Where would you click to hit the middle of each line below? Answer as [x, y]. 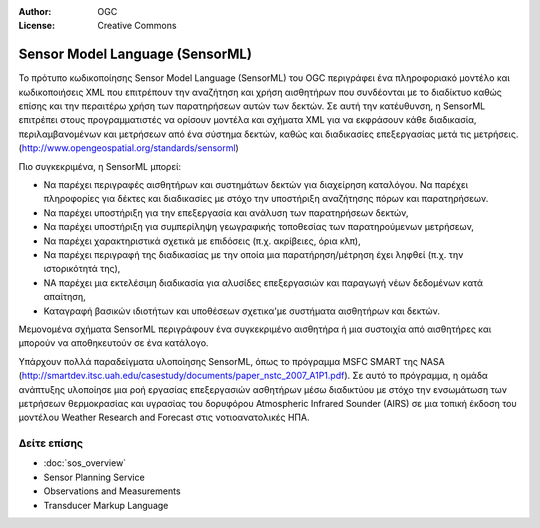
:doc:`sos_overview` [85, 463]
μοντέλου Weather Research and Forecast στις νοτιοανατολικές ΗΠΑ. [164, 417]
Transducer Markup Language [106, 505]
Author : [35, 11]
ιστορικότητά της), [82, 269]
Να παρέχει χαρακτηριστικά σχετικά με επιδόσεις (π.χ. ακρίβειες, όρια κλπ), [202, 241]
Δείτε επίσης [51, 443]
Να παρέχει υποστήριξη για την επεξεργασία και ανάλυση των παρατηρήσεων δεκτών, [226, 212]
